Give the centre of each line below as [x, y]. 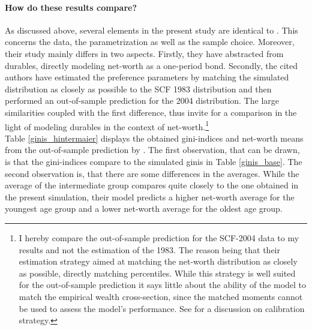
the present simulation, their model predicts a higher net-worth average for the [150, 196]
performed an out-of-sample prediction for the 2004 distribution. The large [142, 100]
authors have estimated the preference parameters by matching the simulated [147, 77]
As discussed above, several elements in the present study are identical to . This [151, 30]
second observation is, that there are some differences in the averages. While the [152, 173]
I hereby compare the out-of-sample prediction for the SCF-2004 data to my [159, 237]
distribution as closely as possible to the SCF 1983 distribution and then [138, 88]
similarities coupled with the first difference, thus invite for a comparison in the [151, 112]
